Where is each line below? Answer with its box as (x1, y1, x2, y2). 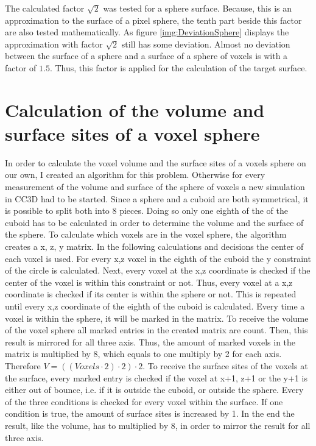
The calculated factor (5, 2, 85, 14)
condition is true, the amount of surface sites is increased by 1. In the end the (5, 407, 295, 420)
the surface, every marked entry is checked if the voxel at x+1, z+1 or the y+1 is (5, 371, 307, 384)
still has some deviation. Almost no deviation (121, 37, 290, 50)
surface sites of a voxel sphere (5, 121, 260, 146)
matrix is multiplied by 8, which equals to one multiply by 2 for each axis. (5, 347, 282, 360)
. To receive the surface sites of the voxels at (142, 359, 308, 372)
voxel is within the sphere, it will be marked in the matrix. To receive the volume (5, 311, 309, 324)
